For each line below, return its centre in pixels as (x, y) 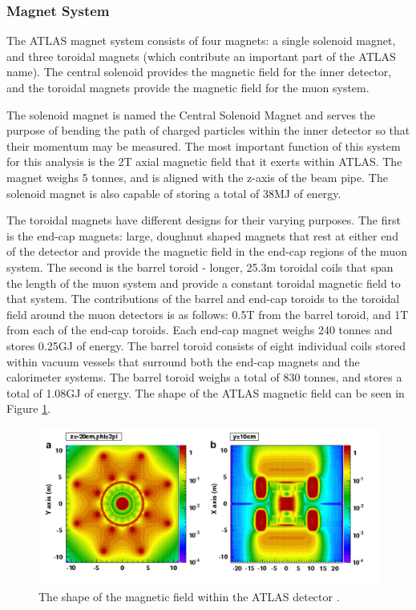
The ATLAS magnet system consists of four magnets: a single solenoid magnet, (201, 40)
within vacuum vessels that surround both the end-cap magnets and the (183, 361)
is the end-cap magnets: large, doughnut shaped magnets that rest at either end (202, 235)
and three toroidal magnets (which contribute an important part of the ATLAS (201, 56)
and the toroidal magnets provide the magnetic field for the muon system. (188, 87)
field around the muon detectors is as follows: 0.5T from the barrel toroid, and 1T (208, 314)
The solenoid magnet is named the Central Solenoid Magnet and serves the (191, 114)
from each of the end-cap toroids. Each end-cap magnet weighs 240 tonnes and (200, 330)
